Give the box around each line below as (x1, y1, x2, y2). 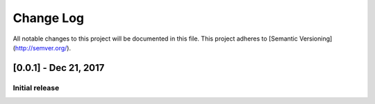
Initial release (12, 83, 60, 92)
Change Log (12, 10, 85, 25)
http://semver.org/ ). (15, 43, 72, 52)
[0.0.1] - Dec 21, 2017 (12, 62, 105, 74)
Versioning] (299, 34, 333, 43)
